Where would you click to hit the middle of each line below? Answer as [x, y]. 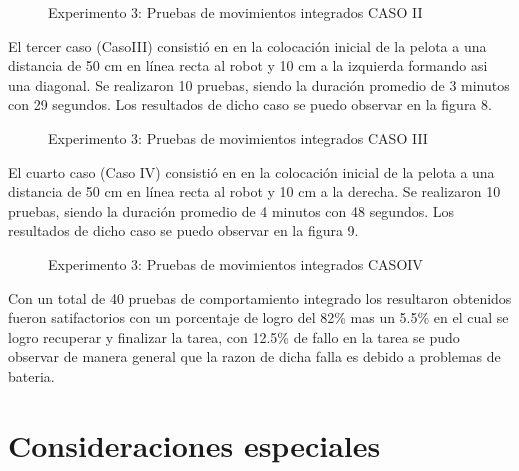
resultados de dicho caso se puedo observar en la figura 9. [183, 230]
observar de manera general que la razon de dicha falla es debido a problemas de [254, 356]
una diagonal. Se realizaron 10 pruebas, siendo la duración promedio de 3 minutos [259, 84]
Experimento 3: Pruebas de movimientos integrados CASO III [238, 137]
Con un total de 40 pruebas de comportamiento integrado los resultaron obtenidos [260, 297]
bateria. [31, 375]
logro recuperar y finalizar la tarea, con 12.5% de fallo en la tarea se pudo [234, 336]
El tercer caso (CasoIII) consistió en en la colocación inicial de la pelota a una [247, 45]
